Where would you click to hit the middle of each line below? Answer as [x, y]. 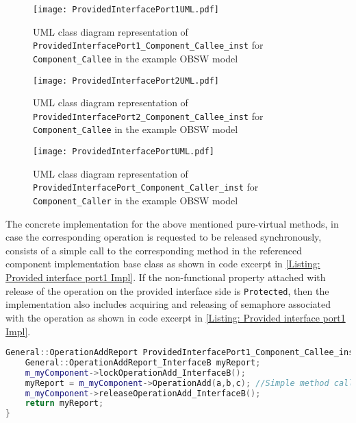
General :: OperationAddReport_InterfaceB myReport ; [143, 362]
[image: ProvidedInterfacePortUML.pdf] [124, 152]
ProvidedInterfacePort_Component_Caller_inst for [146, 187]
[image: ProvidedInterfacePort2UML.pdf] [126, 81]
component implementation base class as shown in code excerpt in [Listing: [163, 264]
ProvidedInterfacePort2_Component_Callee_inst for [148, 116]
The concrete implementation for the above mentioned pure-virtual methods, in [172, 223]
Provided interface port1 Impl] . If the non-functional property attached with [166, 277]
